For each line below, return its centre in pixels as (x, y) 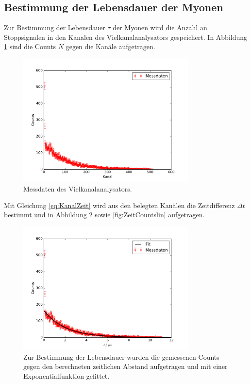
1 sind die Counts (30, 46)
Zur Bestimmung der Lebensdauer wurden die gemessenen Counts (121, 357)
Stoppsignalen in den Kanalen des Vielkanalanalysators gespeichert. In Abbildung (126, 37)
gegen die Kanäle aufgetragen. (110, 46)
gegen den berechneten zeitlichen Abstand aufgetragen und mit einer (125, 366)
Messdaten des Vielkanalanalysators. (78, 188)
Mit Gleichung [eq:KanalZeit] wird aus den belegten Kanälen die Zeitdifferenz (119, 205)
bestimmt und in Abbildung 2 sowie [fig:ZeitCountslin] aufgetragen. (104, 215)
